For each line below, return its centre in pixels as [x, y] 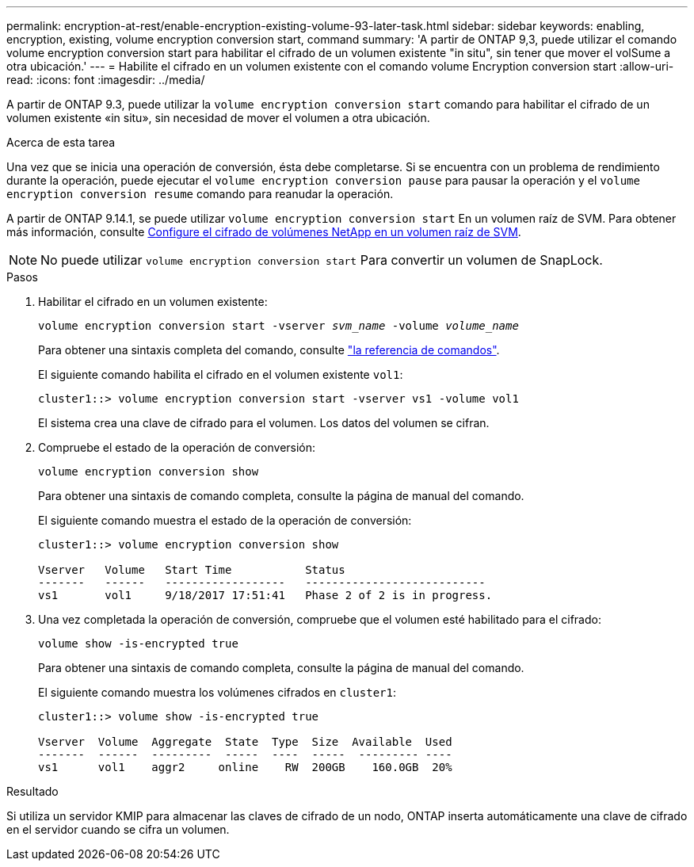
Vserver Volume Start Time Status [192, 570]
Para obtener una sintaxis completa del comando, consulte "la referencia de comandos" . [269, 350]
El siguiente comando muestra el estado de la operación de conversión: [225, 520]
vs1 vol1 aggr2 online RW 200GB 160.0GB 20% [245, 767]
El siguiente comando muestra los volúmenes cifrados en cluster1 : [217, 692]
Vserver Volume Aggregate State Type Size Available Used [245, 742]
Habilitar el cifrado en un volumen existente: [153, 302]
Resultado [32, 791]
